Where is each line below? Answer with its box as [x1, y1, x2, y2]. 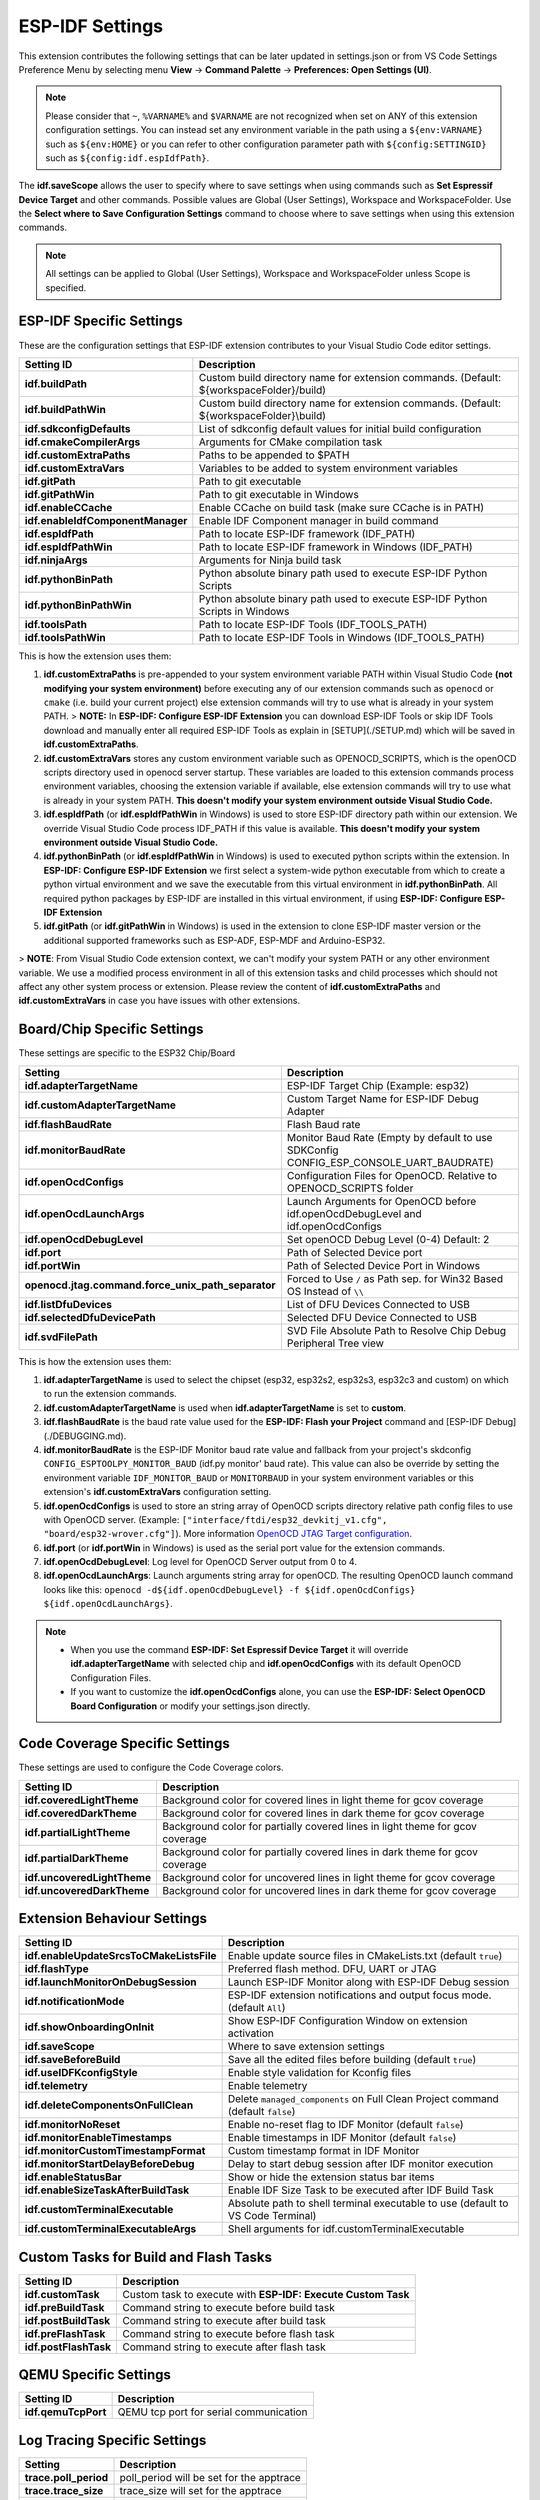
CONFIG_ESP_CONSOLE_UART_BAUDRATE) [286, 1155, 494, 1169]
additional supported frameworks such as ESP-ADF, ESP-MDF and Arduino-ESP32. [43, 934, 386, 946]
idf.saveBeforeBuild [24, 2053, 121, 2067]
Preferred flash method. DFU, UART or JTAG [227, 1962, 437, 1976]
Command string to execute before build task [122, 2300, 335, 2314]
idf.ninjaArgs [24, 553, 88, 567]
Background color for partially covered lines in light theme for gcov [161, 1819, 477, 1833]
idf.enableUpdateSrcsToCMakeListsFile [24, 1949, 217, 1963]
